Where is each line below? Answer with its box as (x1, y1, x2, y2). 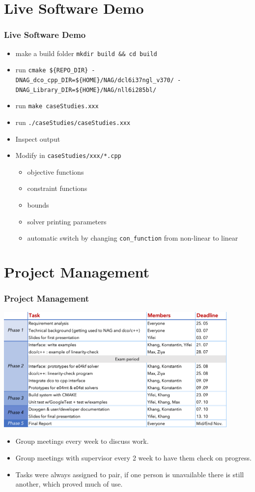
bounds (27, 199, 49, 210)
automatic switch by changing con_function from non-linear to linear (27, 233, 238, 243)
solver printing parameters (27, 216, 107, 226)
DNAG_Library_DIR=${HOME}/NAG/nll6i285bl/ (15, 86, 157, 93)
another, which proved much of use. (15, 479, 123, 489)
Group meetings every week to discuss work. (15, 436, 149, 446)
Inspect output (15, 133, 60, 144)
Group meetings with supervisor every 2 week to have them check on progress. (15, 452, 252, 462)
